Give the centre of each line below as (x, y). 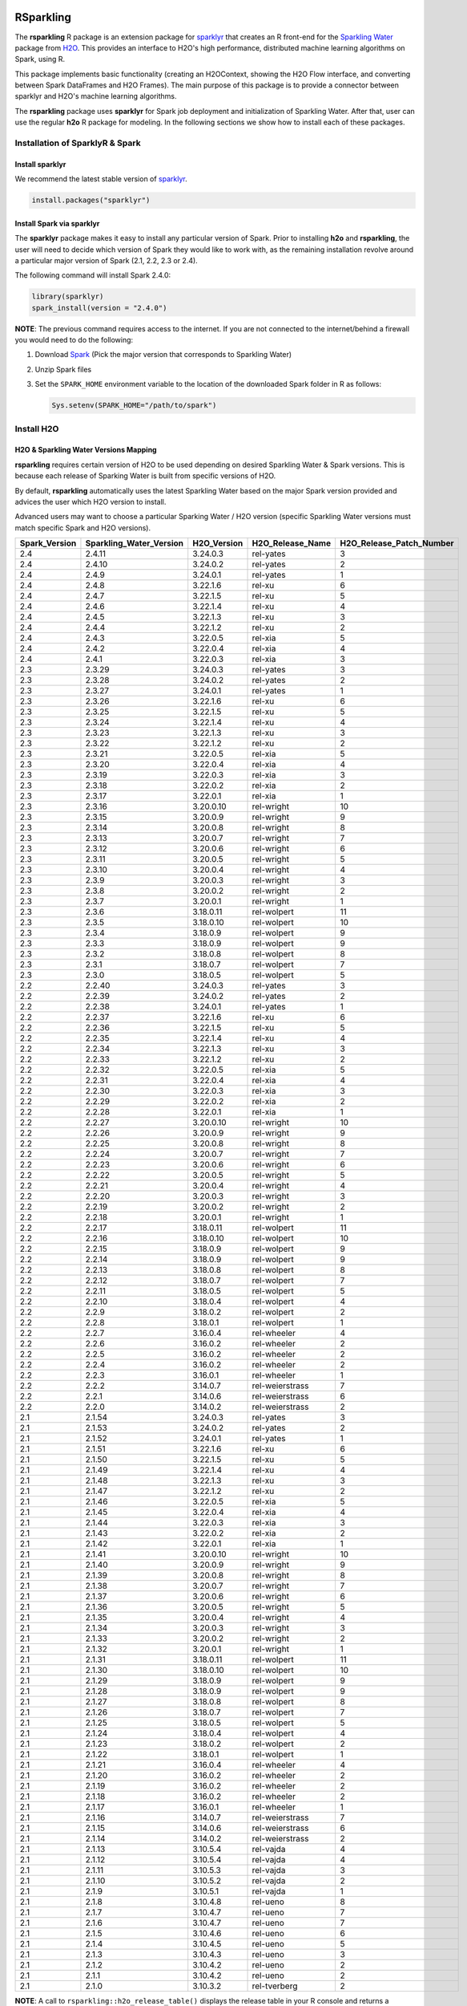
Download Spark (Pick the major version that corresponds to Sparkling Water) (163, 355)
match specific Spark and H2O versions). (83, 528)
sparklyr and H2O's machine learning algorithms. (96, 96)
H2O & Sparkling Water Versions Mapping (86, 450)
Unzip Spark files (63, 369)
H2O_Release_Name (292, 543)
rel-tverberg (275, 1986)
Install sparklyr (40, 164)
